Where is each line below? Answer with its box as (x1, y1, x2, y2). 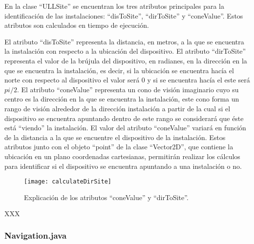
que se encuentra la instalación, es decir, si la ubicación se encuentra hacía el (4, 65, 234, 75)
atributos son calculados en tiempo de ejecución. (4, 20, 149, 30)
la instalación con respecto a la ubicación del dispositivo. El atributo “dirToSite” (4, 46, 246, 56)
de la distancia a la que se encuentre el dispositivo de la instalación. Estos (4, 132, 226, 142)
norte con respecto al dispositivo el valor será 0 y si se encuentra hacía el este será (4, 75, 250, 85)
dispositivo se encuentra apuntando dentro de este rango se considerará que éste (4, 113, 244, 123)
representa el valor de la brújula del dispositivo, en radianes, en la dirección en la (4, 55, 247, 65)
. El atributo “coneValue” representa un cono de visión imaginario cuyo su (17, 84, 239, 94)
